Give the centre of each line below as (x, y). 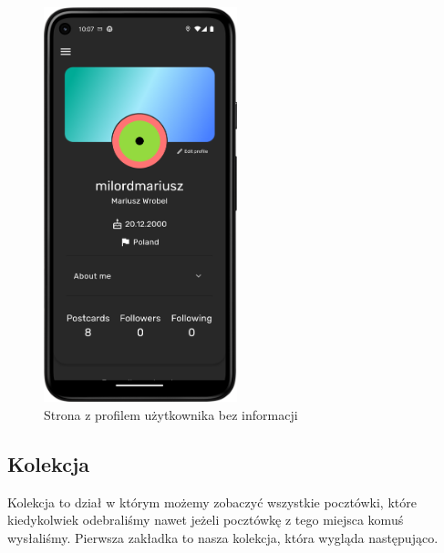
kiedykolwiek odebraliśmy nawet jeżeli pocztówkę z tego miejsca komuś (206, 520)
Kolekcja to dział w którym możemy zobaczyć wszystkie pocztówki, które (212, 502)
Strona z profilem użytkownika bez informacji (171, 414)
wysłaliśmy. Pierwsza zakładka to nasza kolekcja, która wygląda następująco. (223, 537)
